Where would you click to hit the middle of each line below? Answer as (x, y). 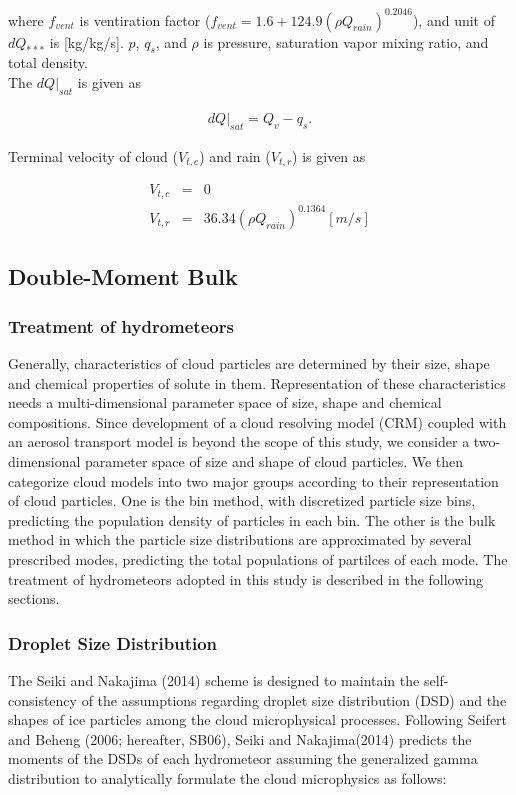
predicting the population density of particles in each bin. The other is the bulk (252, 519)
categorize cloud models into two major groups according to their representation (253, 480)
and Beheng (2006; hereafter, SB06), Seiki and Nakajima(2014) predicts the (240, 738)
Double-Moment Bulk (123, 276)
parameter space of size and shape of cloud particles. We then (274, 460)
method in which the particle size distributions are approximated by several (240, 539)
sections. (34, 598)
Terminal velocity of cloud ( (93, 155)
